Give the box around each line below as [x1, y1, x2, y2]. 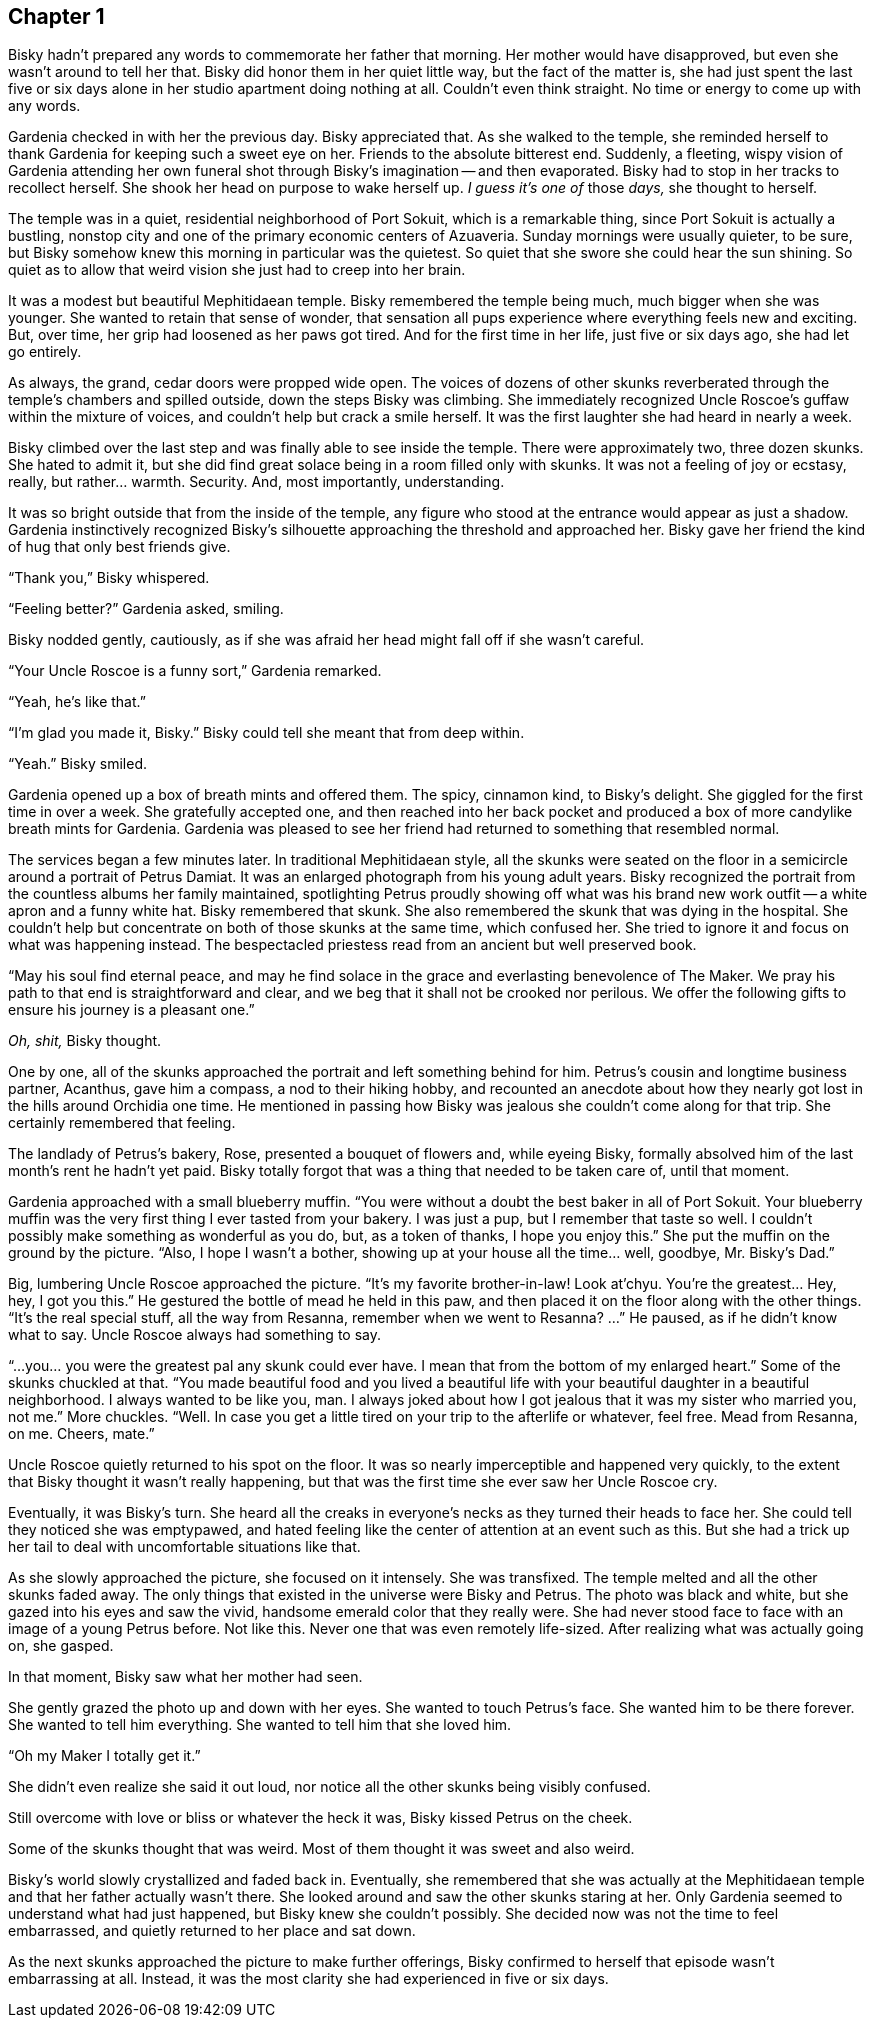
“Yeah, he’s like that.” [8, 693, 146, 711]
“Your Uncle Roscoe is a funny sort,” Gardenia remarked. [8, 662, 382, 680]
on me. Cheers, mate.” [8, 1425, 155, 1443]
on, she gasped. [8, 1637, 114, 1655]
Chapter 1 [8, 4, 105, 29]
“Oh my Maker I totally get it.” [8, 1747, 201, 1765]
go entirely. [8, 343, 82, 361]
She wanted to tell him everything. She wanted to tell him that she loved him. [8, 1716, 512, 1734]
